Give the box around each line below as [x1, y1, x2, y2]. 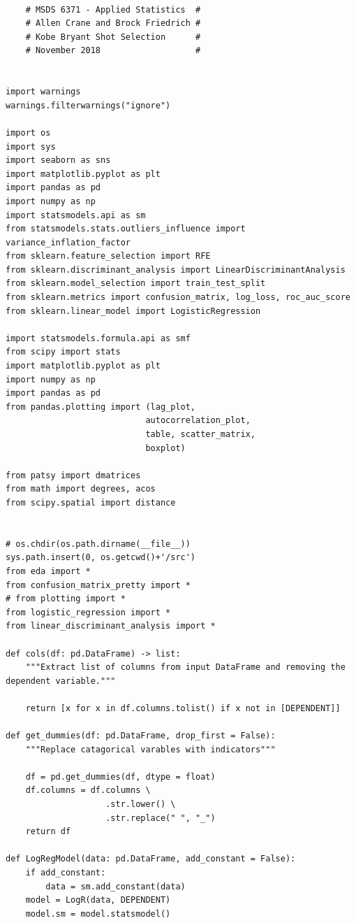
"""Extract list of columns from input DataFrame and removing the [25, 662, 346, 673]
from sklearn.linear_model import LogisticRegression [6, 306, 261, 316]
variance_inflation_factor [6, 237, 131, 248]
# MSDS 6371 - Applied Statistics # [25, 4, 201, 15]
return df [25, 827, 71, 837]
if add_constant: [25, 868, 106, 878]
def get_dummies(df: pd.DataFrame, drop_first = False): [6, 731, 276, 741]
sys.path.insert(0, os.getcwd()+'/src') [6, 552, 196, 563]
